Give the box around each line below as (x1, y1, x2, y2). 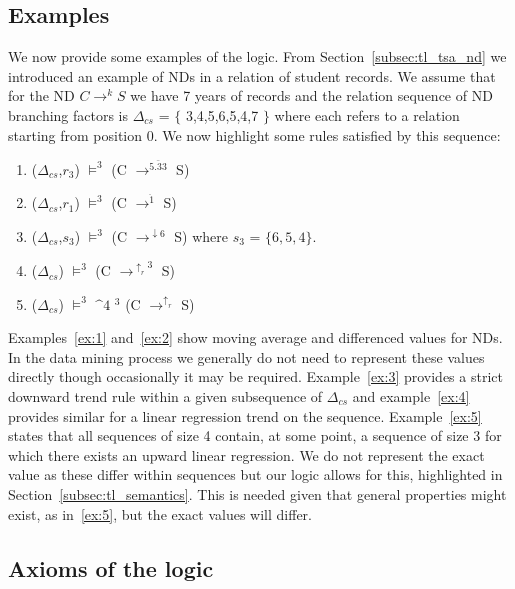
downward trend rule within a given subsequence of (8, 386, 323, 407)
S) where (174, 226, 228, 246)
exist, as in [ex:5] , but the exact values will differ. (8, 503, 312, 524)
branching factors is (8, 104, 129, 125)
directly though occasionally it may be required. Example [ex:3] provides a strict (8, 366, 503, 387)
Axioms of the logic (8, 552, 214, 583)
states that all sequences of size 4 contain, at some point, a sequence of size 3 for (8, 425, 502, 446)
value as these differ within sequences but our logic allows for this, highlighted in (8, 464, 503, 485)
